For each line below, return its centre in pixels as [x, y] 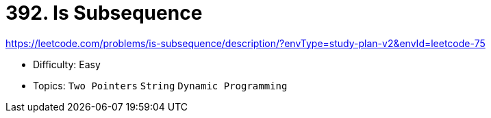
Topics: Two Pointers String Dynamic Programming [160, 85]
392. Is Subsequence [104, 13]
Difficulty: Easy [67, 64]
